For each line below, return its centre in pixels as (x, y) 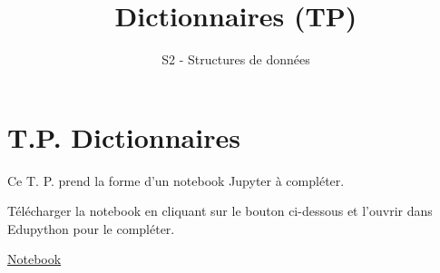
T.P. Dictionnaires (124, 136)
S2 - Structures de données (236, 59)
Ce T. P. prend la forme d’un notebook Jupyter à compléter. (176, 180)
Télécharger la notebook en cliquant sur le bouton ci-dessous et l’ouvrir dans (220, 211)
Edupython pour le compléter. (91, 228)
